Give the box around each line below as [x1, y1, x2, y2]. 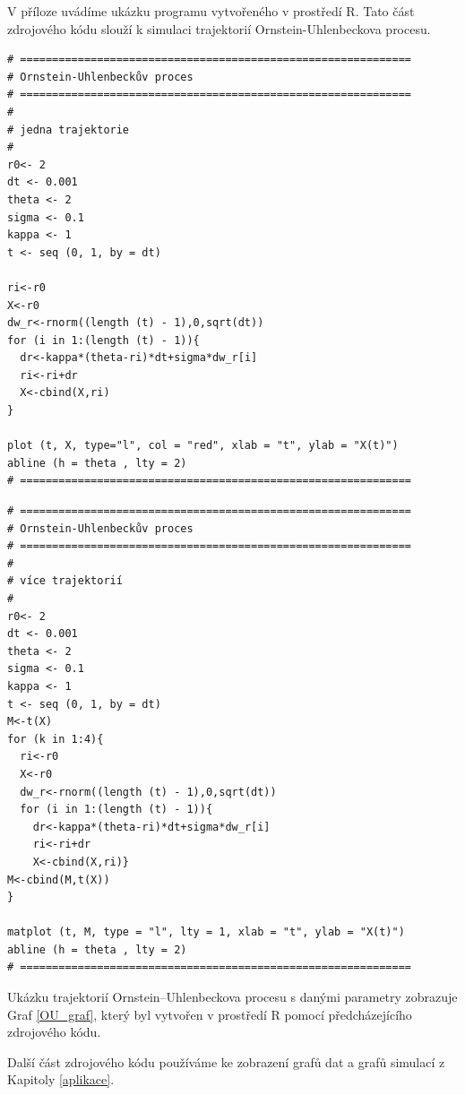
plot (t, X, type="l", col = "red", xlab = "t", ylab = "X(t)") [7, 439, 399, 453]
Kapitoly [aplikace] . [7, 1070, 115, 1089]
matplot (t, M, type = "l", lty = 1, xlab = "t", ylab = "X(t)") [7, 926, 405, 939]
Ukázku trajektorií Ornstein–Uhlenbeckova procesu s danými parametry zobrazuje [7, 987, 458, 1006]
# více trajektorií [7, 574, 123, 588]
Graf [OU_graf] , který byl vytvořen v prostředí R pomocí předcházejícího [7, 1004, 412, 1023]
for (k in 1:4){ [7, 732, 104, 746]
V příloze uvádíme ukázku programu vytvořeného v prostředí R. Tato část [7, 2, 415, 20]
